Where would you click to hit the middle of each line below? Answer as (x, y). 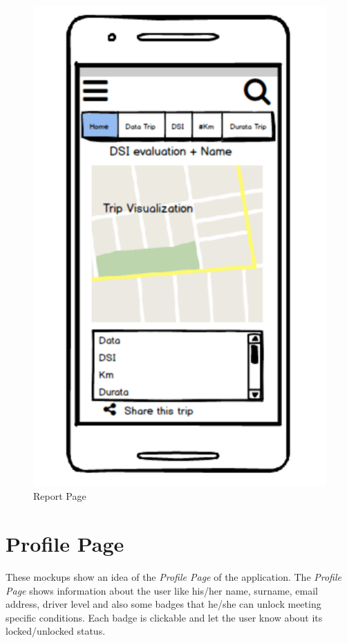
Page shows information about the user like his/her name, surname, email (162, 590)
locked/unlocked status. (56, 631)
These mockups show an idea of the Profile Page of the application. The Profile (173, 577)
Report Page (60, 496)
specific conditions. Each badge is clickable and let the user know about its (164, 617)
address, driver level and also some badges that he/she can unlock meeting (163, 604)
